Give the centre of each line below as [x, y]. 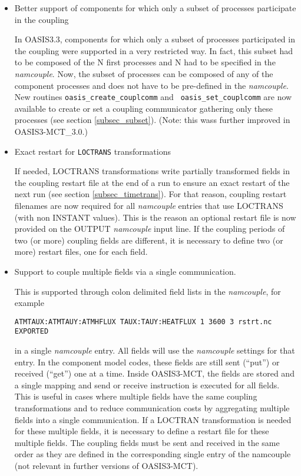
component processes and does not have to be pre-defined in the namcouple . [151, 85]
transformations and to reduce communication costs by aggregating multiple [152, 408]
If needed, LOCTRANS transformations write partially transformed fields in [152, 171]
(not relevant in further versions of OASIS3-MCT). [106, 466]
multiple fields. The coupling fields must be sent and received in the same [147, 442]
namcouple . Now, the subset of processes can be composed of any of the [144, 73]
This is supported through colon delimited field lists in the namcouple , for [148, 291]
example [29, 303]
